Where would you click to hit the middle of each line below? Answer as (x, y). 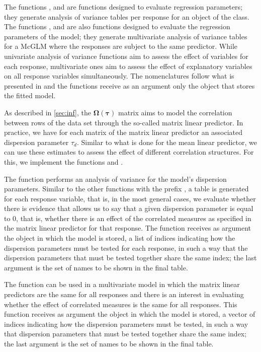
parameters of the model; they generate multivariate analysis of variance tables (126, 36)
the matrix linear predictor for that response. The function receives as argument (128, 228)
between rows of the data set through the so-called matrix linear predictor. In (124, 122)
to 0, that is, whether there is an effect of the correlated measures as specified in (128, 218)
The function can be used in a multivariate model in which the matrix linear (122, 284)
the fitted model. (30, 95)
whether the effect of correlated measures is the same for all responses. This (121, 304)
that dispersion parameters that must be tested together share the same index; (125, 334)
